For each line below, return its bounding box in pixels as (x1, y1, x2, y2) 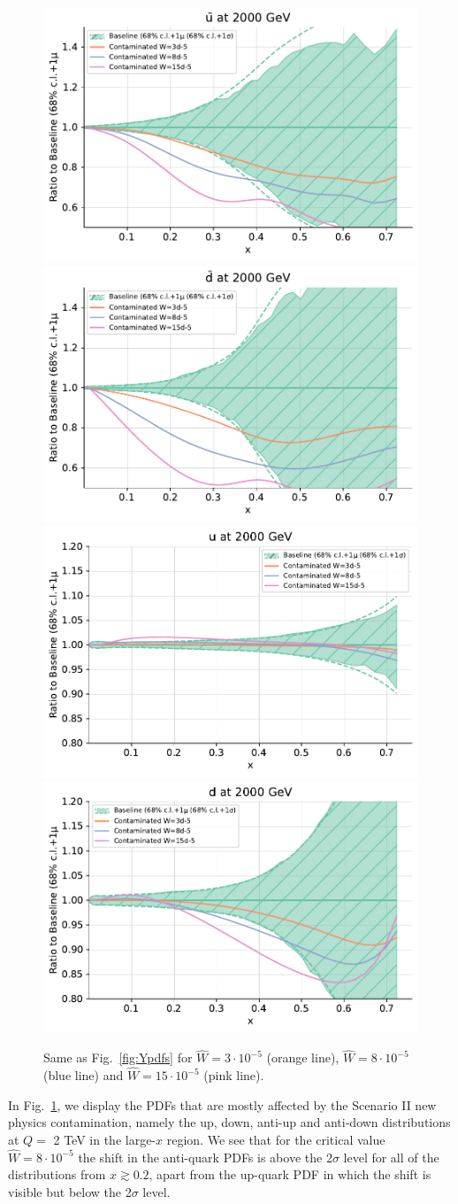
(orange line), (266, 1048, 340, 1067)
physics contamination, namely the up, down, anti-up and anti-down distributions (8, 1113, 451, 1131)
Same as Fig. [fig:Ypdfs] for (43, 1048, 193, 1067)
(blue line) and (43, 1066, 124, 1084)
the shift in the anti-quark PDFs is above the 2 (78, 1147, 332, 1166)
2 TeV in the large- (53, 1130, 156, 1148)
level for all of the (343, 1147, 439, 1166)
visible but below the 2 (8, 1182, 132, 1200)
